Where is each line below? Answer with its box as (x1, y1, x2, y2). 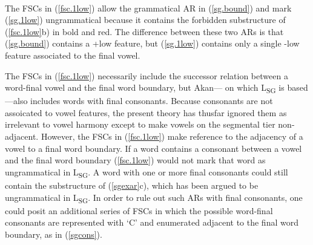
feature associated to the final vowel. (5, 48, 140, 61)
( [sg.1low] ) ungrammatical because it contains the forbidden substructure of (5, 13, 286, 26)
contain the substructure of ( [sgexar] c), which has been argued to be (5, 178, 259, 191)
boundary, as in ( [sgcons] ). (5, 227, 102, 240)
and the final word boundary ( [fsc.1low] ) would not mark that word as (5, 154, 266, 166)
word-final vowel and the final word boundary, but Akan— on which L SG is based (5, 81, 308, 95)
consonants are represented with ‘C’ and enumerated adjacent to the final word (5, 216, 298, 229)
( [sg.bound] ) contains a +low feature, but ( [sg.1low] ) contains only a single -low (5, 37, 300, 50)
